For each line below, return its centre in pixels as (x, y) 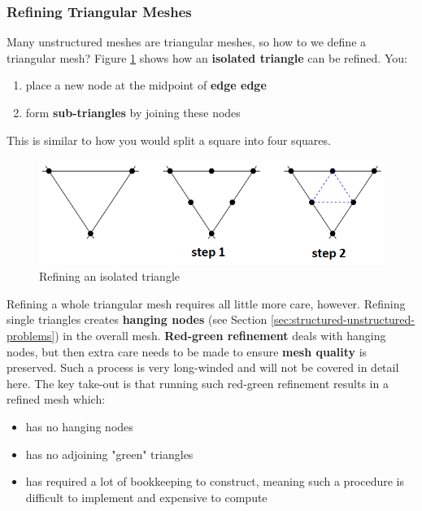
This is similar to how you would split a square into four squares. (169, 140)
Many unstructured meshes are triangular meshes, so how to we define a (187, 42)
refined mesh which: (56, 399)
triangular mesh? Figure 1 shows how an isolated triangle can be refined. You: (207, 57)
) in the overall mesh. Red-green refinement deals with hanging (220, 336)
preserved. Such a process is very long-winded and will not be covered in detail (203, 367)
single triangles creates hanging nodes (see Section (137, 319)
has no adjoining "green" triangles (109, 454)
